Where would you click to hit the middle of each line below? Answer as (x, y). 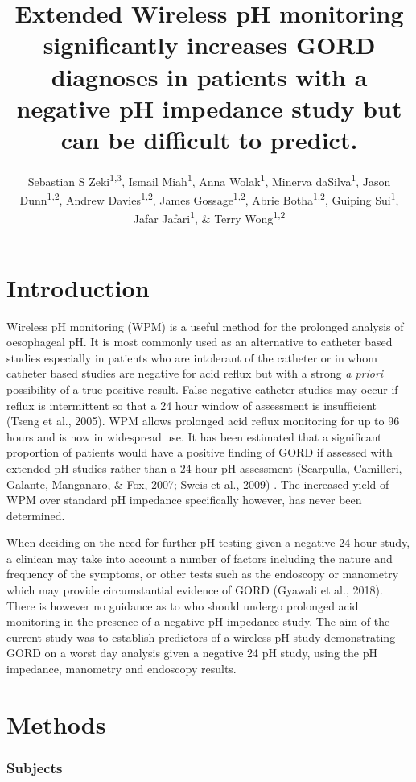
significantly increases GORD (209, 45)
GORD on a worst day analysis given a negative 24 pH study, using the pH (192, 653)
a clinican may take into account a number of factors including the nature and (200, 558)
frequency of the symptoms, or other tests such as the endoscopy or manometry (203, 574)
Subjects (35, 767)
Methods (56, 724)
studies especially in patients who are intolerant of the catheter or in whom (192, 357)
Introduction (78, 287)
